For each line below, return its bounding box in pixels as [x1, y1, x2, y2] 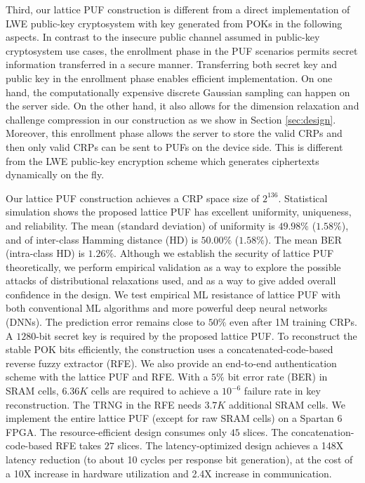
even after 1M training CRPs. [230, 315, 357, 329]
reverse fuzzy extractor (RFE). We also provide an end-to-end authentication [6, 355, 337, 370]
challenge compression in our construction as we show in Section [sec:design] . [6, 112, 336, 126]
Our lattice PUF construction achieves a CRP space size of [6, 190, 260, 205]
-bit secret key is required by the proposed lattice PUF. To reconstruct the [36, 328, 357, 343]
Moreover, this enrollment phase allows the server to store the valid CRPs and [6, 126, 343, 140]
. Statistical [278, 190, 328, 205]
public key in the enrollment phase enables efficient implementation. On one [6, 70, 333, 85]
